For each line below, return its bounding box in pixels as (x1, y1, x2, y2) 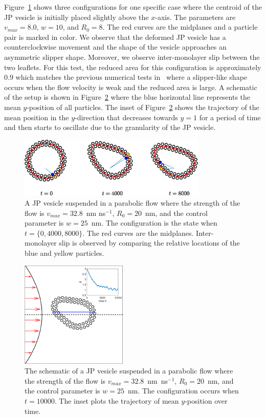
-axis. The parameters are (155, 11, 236, 22)
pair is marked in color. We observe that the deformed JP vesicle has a (4, 31, 226, 42)
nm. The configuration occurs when (127, 385, 239, 396)
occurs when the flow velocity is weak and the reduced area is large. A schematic (4, 81, 257, 92)
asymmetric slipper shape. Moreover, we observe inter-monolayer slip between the (4, 51, 260, 62)
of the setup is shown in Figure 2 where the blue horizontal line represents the (4, 92, 251, 102)
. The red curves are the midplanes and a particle (102, 21, 258, 32)
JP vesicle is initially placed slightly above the (4, 11, 149, 22)
